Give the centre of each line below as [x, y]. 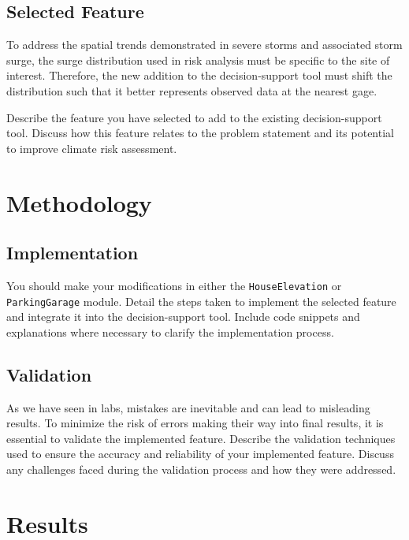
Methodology [79, 202]
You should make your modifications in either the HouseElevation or [174, 285]
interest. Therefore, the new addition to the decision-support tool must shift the [199, 75]
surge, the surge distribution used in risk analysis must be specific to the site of [198, 60]
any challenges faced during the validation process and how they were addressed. [201, 469]
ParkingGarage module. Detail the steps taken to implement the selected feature [201, 301]
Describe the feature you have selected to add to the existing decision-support [194, 117]
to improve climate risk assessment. [92, 148]
